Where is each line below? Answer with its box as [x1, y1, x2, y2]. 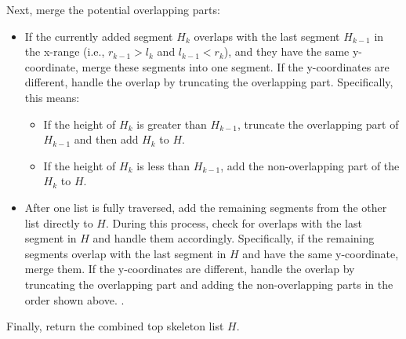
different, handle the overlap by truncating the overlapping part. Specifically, [24, 74, 393, 90]
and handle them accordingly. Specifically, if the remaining [92, 230, 375, 246]
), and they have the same [223, 43, 350, 60]
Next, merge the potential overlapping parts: [6, 2, 220, 17]
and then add [74, 131, 139, 148]
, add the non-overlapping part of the [220, 157, 400, 173]
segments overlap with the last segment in [24, 245, 227, 261]
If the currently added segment [24, 27, 173, 44]
